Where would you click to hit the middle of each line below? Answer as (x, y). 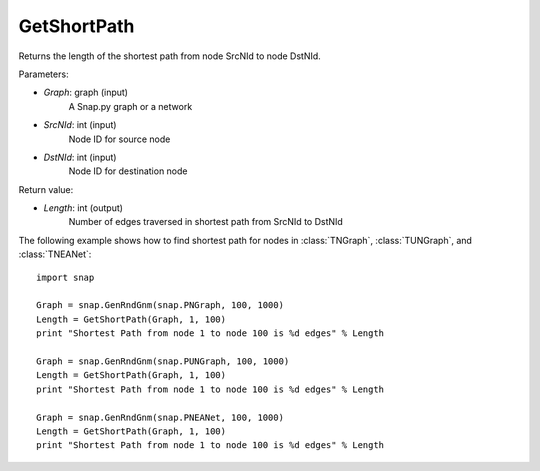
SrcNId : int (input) (80, 125)
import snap (65, 277)
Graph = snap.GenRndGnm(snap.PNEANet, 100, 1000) (160, 417)
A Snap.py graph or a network (130, 106)
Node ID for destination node (128, 171)
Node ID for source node (119, 139)
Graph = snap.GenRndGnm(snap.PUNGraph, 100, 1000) (163, 361)
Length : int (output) (83, 208)
